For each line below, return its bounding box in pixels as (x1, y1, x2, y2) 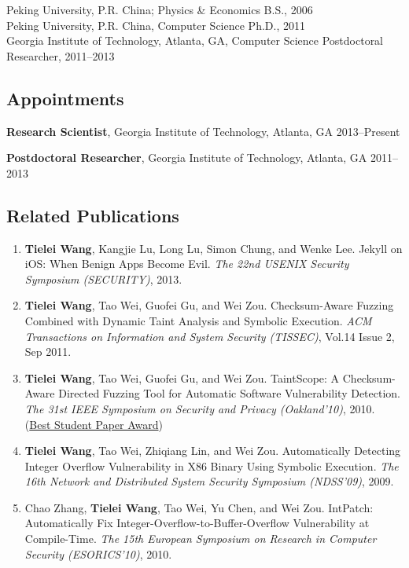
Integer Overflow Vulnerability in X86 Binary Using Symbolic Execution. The (24, 457, 399, 474)
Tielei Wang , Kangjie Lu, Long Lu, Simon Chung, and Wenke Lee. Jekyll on (24, 240, 403, 256)
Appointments (6, 86, 124, 110)
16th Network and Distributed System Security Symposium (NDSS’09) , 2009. (24, 473, 394, 489)
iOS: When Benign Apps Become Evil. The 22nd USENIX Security (24, 255, 349, 272)
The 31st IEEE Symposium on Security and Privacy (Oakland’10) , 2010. (24, 400, 375, 416)
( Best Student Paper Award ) (24, 416, 163, 432)
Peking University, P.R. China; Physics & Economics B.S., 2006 (6, 2, 313, 17)
